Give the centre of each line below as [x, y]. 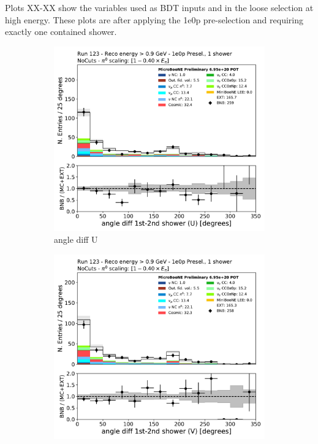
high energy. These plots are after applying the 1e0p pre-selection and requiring [154, 19]
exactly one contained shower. [61, 32]
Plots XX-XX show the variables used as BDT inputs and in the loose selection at [159, 7]
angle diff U [76, 239]
